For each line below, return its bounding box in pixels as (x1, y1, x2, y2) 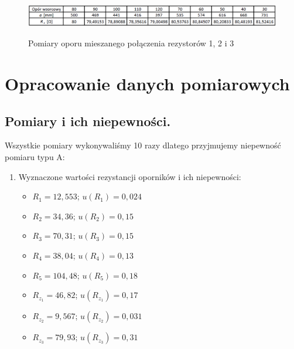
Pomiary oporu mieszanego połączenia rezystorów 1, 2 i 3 (28, 37, 234, 49)
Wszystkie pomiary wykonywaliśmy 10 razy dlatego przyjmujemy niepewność (5, 139, 281, 151)
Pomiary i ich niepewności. (5, 111, 171, 130)
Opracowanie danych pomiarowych (5, 72, 290, 96)
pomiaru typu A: (5, 151, 65, 163)
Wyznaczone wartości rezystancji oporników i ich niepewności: (18, 170, 241, 182)
